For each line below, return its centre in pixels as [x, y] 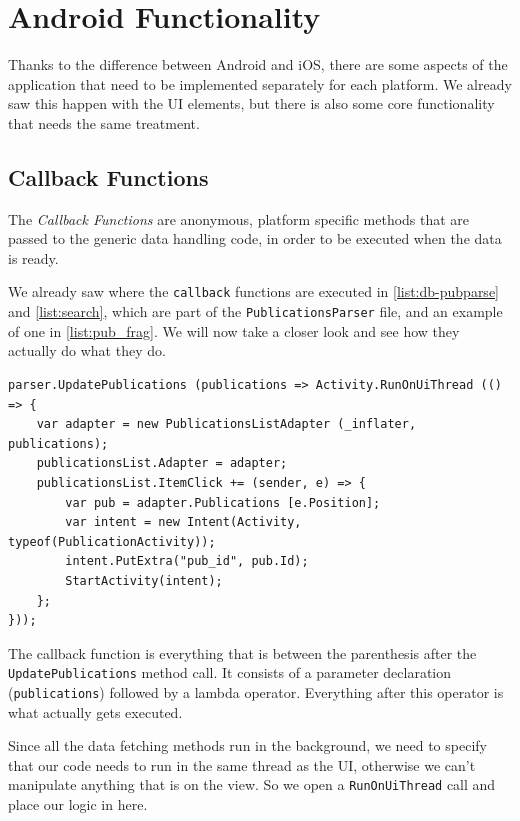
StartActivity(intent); [144, 580]
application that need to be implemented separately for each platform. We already [260, 83]
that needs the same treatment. [104, 122]
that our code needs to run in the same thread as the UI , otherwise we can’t [242, 764]
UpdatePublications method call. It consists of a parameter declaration [230, 672]
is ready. [33, 257]
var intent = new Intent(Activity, [183, 522]
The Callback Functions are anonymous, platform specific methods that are [239, 218]
